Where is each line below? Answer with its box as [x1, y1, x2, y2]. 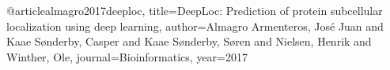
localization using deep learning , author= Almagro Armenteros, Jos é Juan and [6, 17, 384, 34]
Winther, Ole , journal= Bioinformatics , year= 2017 [6, 48, 248, 64]
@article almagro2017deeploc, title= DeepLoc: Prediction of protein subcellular [6, 2, 383, 18]
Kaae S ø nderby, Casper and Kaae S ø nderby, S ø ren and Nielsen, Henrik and [6, 33, 372, 50]
